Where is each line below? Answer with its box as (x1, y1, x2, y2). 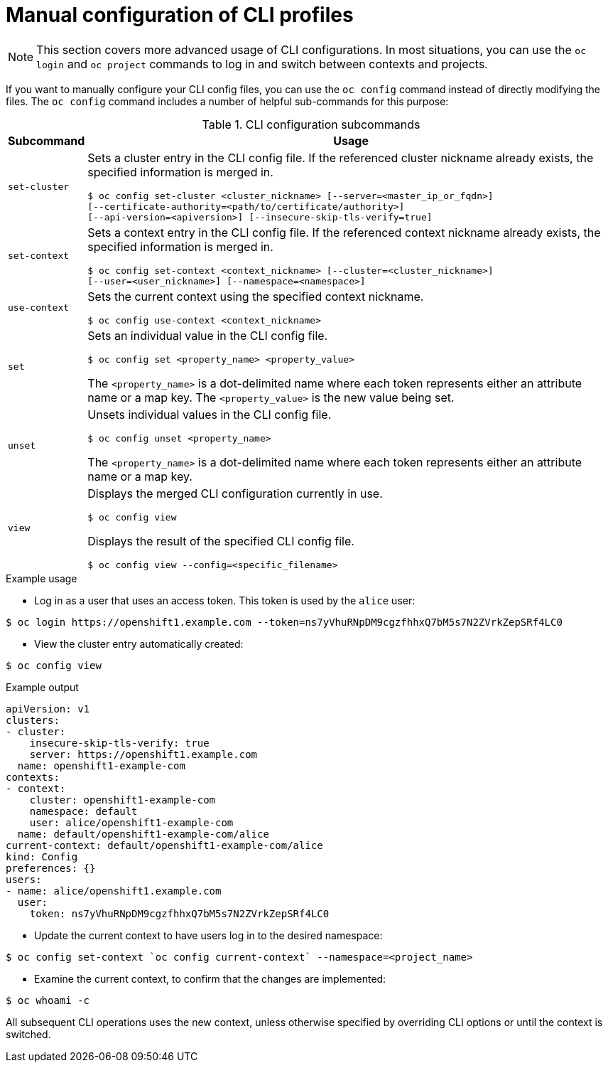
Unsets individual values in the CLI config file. (87, 407, 332, 422)
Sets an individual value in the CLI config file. (87, 328, 328, 343)
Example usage (6, 572, 77, 584)
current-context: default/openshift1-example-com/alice (6, 839, 323, 851)
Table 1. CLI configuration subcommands (202, 117, 420, 132)
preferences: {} (6, 862, 96, 874)
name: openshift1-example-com (17, 759, 185, 771)
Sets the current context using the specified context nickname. (87, 289, 424, 304)
